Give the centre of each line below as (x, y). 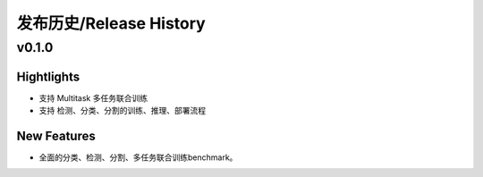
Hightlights (48, 76)
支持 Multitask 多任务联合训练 (93, 97)
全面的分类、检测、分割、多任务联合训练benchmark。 (138, 157)
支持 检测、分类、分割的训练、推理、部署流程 (122, 111)
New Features (56, 135)
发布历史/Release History (111, 23)
